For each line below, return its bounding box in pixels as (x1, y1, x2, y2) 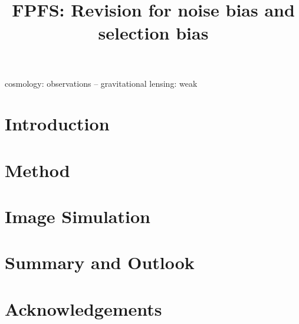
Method (5, 158, 70, 182)
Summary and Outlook (5, 250, 195, 274)
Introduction (5, 112, 110, 136)
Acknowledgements (5, 296, 162, 320)
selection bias (98, 21, 209, 45)
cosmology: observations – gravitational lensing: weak (5, 77, 198, 89)
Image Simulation (5, 204, 150, 228)
